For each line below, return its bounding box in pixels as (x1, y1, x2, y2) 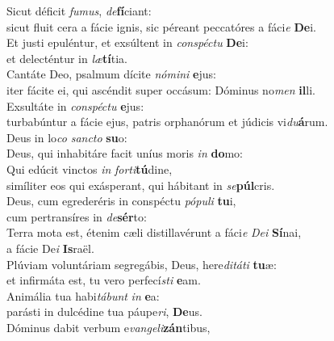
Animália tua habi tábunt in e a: (6, 287, 160, 304)
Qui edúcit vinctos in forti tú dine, (6, 160, 173, 177)
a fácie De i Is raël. (6, 239, 94, 256)
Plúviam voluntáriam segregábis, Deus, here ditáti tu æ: (6, 255, 277, 272)
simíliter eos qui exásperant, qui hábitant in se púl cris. (6, 176, 275, 193)
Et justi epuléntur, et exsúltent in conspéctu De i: (6, 34, 248, 51)
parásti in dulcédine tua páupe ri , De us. (6, 303, 202, 320)
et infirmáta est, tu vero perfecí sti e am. (6, 272, 201, 288)
